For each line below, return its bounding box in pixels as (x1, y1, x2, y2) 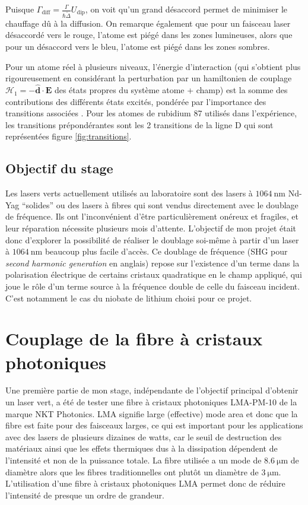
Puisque (5, 3, 34, 15)
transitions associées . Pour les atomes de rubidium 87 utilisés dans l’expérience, (5, 107, 297, 119)
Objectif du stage (5, 159, 113, 177)
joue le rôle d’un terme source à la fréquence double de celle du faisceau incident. (5, 280, 300, 292)
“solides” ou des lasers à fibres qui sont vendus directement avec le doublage (21, 198, 299, 211)
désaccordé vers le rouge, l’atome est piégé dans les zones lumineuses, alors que (5, 28, 293, 41)
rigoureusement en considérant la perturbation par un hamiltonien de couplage (5, 72, 292, 84)
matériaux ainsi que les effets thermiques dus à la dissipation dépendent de (5, 442, 278, 455)
